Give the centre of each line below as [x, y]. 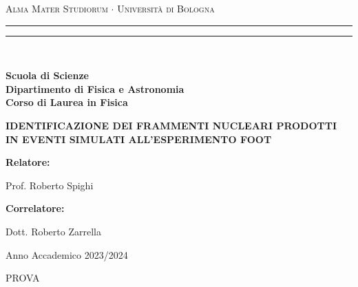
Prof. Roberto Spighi [50, 185]
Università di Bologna [166, 8]
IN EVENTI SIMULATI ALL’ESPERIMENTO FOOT [139, 139]
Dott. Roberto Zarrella [53, 231]
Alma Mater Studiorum [57, 8]
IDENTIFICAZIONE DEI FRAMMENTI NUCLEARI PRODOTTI [171, 125]
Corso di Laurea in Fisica [67, 102]
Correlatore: [35, 208]
